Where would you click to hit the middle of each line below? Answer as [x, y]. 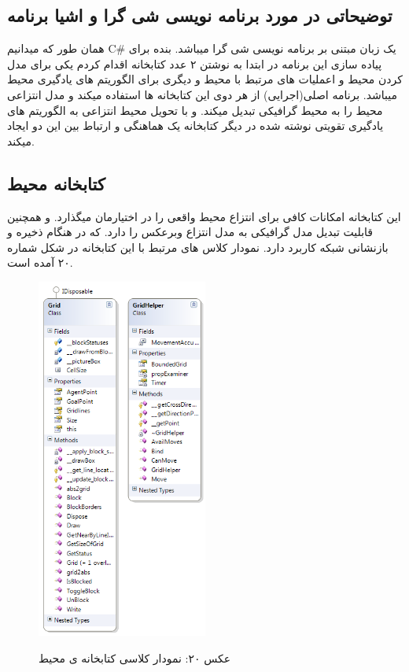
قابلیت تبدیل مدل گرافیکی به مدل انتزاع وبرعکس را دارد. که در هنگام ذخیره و [190, 232]
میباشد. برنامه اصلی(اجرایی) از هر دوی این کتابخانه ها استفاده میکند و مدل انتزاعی [203, 94]
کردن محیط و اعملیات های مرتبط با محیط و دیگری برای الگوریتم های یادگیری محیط [205, 79]
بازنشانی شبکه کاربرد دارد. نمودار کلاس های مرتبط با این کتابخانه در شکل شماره [198, 247]
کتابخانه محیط [56, 183]
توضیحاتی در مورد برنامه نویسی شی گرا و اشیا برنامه [200, 15]
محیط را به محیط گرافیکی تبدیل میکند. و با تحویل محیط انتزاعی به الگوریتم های [195, 110]
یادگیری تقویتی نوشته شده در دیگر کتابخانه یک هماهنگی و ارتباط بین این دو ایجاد [195, 126]
